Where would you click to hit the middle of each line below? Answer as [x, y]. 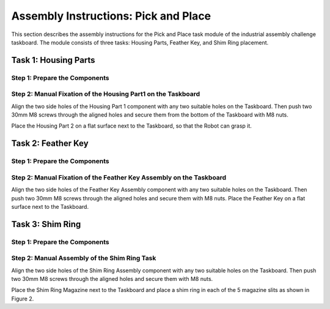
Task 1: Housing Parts [53, 60]
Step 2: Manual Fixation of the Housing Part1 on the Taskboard [106, 94]
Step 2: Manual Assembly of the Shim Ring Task [84, 258]
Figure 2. [23, 299]
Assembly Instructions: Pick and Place [111, 16]
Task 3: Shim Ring [46, 224]
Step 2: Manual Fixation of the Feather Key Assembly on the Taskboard [119, 177]
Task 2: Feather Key [50, 144]
